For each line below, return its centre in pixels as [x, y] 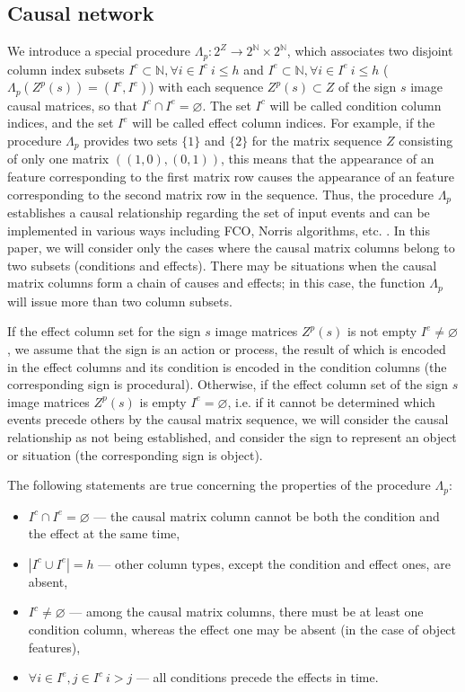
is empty [163, 401]
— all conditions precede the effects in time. [257, 677]
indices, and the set [61, 123]
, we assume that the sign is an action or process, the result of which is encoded [227, 349]
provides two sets [131, 140]
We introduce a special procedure [99, 51]
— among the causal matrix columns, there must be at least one [246, 612]
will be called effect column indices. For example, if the [284, 123]
